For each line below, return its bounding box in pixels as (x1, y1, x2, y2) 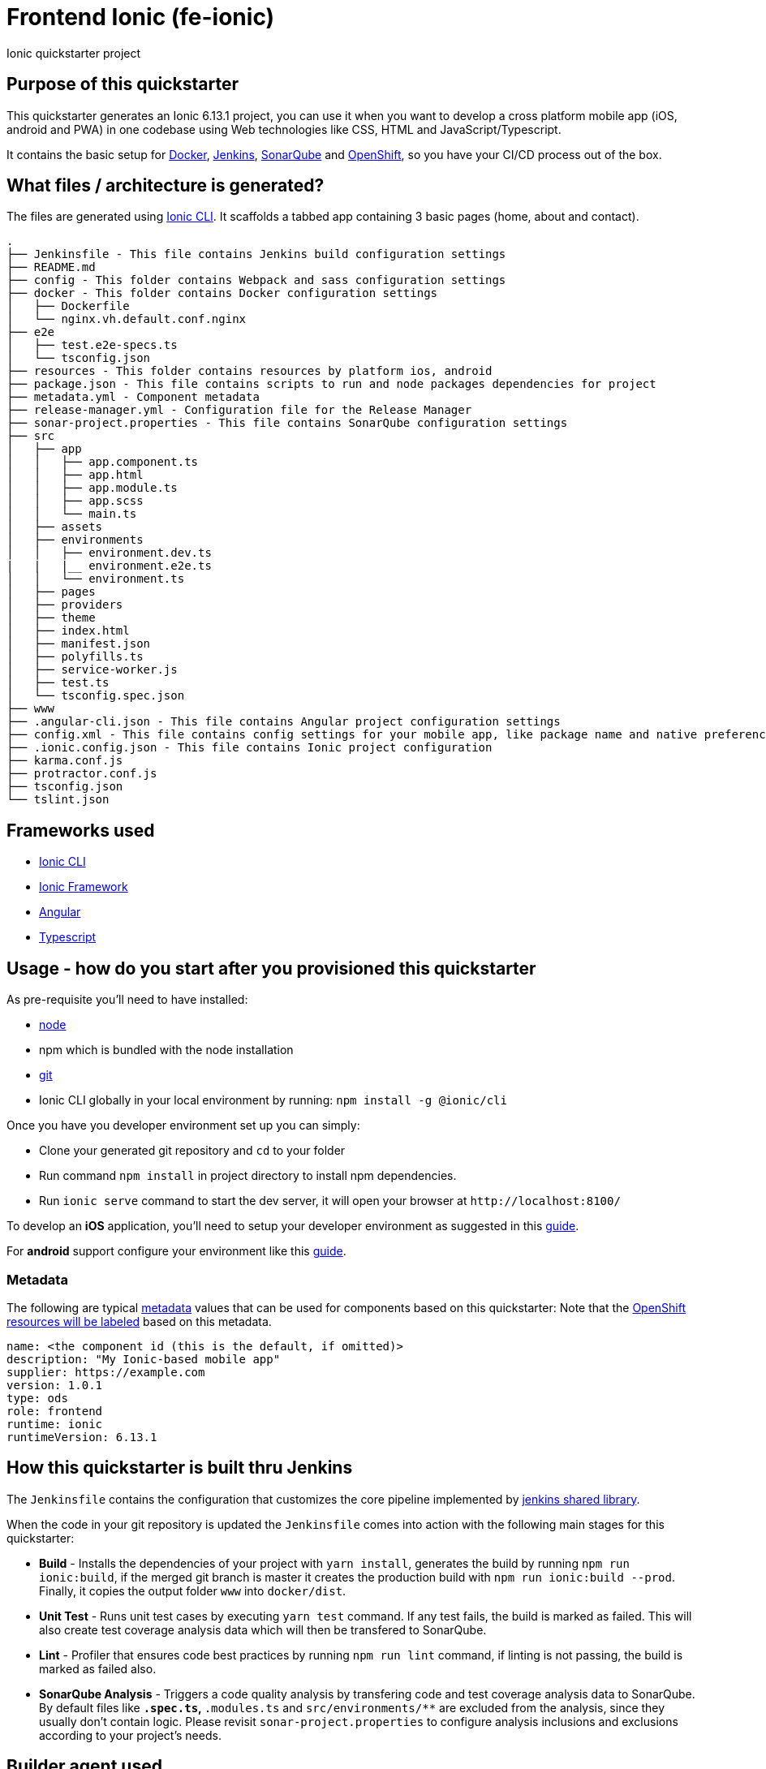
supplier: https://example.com (6, 1365, 205, 1379)
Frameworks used (6, 820, 155, 841)
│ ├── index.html (6, 624, 130, 638)
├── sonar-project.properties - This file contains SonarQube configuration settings (6, 416, 568, 430)
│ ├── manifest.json (6, 637, 151, 651)
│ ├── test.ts (6, 676, 110, 690)
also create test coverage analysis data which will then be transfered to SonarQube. (39, 1622, 487, 1637)
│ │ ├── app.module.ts (6, 481, 178, 495)
